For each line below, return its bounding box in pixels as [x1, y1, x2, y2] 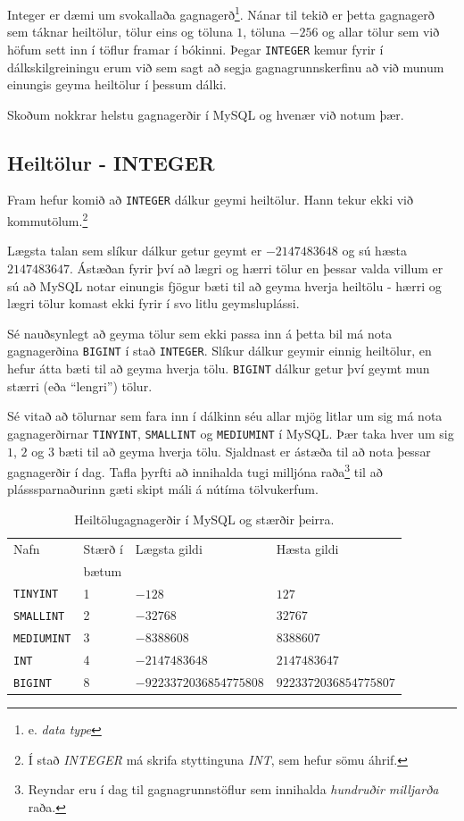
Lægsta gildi [135, 539, 203, 557]
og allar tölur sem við [322, 22, 440, 41]
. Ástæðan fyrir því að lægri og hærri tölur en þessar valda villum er [70, 258, 443, 277]
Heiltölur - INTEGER [7, 148, 215, 176]
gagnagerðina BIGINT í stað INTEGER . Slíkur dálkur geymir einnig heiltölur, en [7, 341, 432, 360]
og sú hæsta [342, 241, 407, 260]
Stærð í [83, 539, 123, 557]
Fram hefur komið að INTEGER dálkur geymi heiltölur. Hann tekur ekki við [7, 190, 414, 209]
